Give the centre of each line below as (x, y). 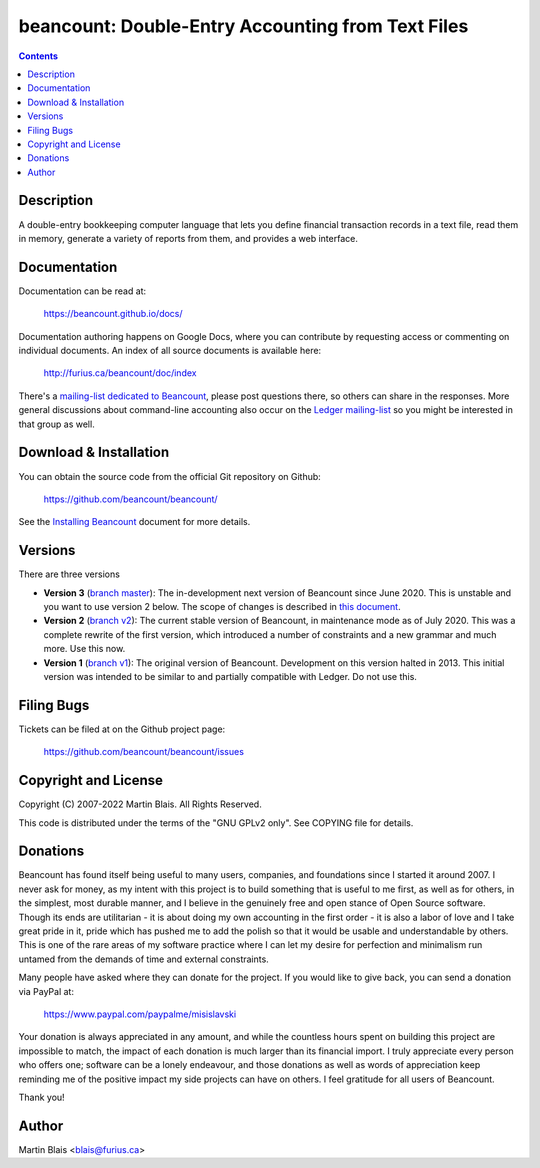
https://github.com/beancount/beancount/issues (144, 752)
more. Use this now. (84, 649)
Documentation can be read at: (82, 291)
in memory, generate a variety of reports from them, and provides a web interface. (188, 238)
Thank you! (41, 1097)
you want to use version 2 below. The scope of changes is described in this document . (222, 606)
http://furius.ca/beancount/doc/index (120, 373)
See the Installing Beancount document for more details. (134, 522)
